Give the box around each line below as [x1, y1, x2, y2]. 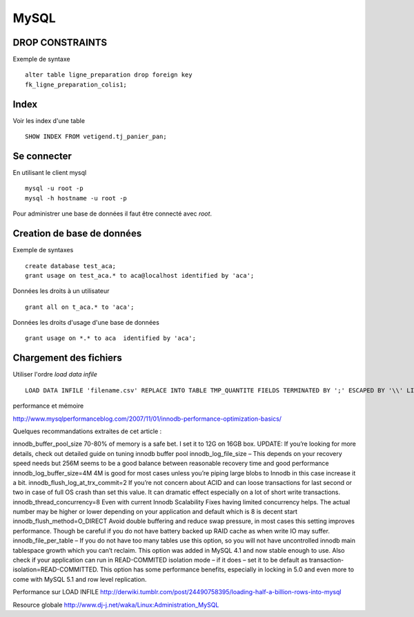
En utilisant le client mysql [12, 169, 87, 177]
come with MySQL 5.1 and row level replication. [12, 575, 147, 583]
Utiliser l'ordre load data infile [12, 370, 98, 379]
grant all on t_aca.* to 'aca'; [25, 303, 135, 311]
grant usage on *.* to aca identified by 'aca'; [25, 334, 197, 342]
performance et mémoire [12, 401, 84, 410]
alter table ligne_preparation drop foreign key [25, 71, 193, 79]
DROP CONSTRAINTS [12, 37, 108, 48]
